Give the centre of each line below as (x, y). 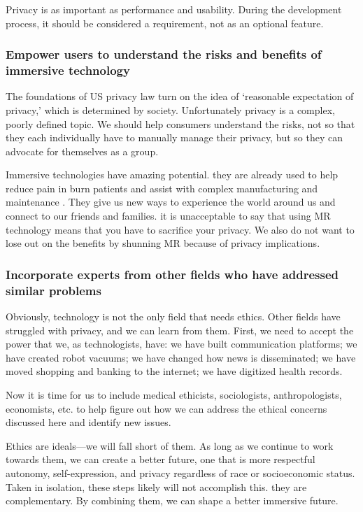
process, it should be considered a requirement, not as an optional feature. (165, 23)
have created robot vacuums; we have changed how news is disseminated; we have (181, 357)
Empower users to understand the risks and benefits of (164, 54)
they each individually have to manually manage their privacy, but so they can (175, 137)
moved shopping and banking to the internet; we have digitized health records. (174, 371)
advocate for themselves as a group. (82, 151)
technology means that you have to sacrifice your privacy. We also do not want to (180, 229)
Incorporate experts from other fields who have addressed (172, 274)
